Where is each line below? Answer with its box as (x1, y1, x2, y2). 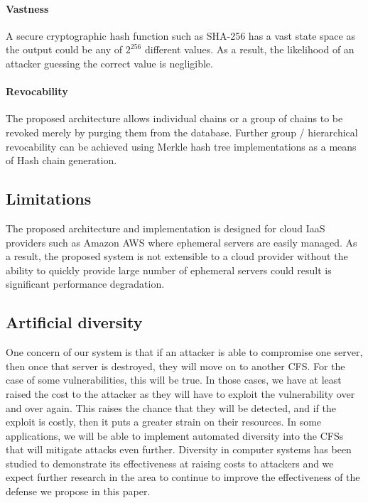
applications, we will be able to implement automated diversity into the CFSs (6, 428, 344, 443)
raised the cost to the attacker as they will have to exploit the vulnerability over (6, 386, 355, 401)
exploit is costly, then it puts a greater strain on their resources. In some (6, 414, 322, 429)
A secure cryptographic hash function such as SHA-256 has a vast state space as (6, 28, 355, 43)
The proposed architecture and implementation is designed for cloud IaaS (6, 220, 325, 235)
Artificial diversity (6, 311, 143, 333)
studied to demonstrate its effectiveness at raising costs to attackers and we (6, 455, 334, 470)
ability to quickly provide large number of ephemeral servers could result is (6, 262, 332, 277)
